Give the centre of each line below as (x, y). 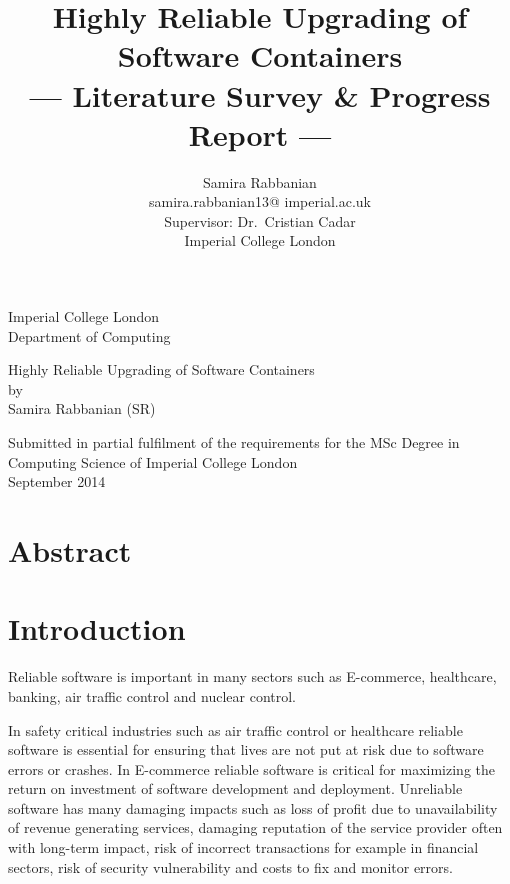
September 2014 (57, 481)
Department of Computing (89, 335)
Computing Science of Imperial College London (153, 461)
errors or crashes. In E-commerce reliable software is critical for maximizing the (252, 768)
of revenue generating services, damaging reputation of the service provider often (255, 827)
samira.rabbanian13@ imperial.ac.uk (260, 201)
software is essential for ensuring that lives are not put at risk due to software (246, 749)
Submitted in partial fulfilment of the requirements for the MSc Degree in (234, 442)
